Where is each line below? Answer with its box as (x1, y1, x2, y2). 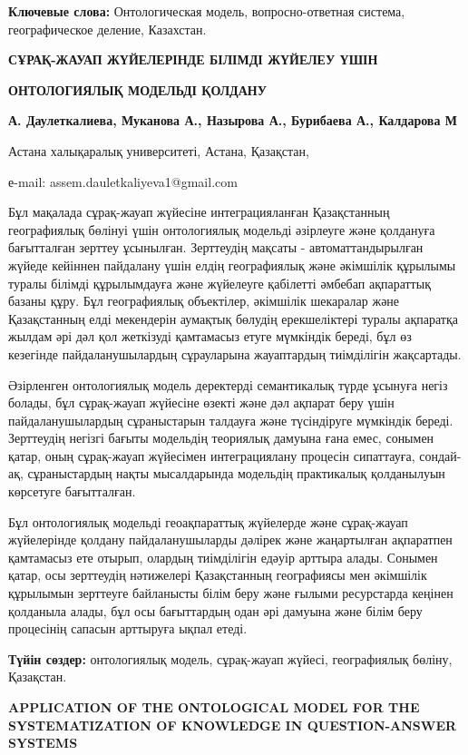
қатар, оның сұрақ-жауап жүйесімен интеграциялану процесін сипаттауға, (8, 446, 415, 465)
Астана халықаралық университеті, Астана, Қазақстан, (8, 141, 309, 160)
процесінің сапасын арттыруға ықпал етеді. (8, 619, 248, 638)
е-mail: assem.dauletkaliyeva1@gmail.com (8, 172, 238, 191)
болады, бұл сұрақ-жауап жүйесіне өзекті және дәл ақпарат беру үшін (8, 393, 395, 412)
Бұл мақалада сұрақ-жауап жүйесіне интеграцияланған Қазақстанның (8, 202, 390, 221)
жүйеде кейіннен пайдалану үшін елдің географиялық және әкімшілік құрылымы (8, 255, 456, 274)
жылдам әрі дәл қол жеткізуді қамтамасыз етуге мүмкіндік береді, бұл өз (8, 327, 412, 346)
